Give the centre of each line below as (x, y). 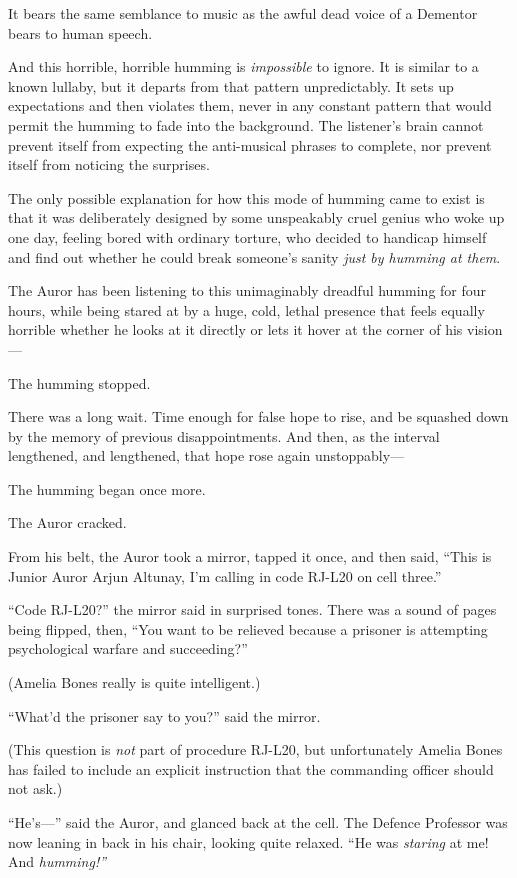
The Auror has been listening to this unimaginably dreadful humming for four (247, 290)
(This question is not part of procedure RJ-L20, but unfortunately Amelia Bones (255, 749)
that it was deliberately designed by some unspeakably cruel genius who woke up (256, 217)
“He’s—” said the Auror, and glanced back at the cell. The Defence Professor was (258, 822)
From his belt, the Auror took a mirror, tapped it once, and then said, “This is (250, 556)
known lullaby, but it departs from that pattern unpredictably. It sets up (231, 85)
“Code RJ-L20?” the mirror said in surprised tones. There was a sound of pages (252, 609)
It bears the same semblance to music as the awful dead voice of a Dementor (243, 13)
